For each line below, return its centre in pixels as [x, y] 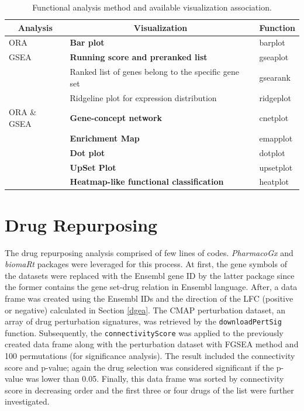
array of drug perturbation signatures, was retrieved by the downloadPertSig [143, 321]
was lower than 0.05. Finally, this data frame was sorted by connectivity [155, 379]
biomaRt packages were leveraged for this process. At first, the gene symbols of [146, 264]
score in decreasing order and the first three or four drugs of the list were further [149, 390]
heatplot [274, 182]
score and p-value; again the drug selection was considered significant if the [139, 367]
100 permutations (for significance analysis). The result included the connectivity [150, 356]
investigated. [27, 401]
